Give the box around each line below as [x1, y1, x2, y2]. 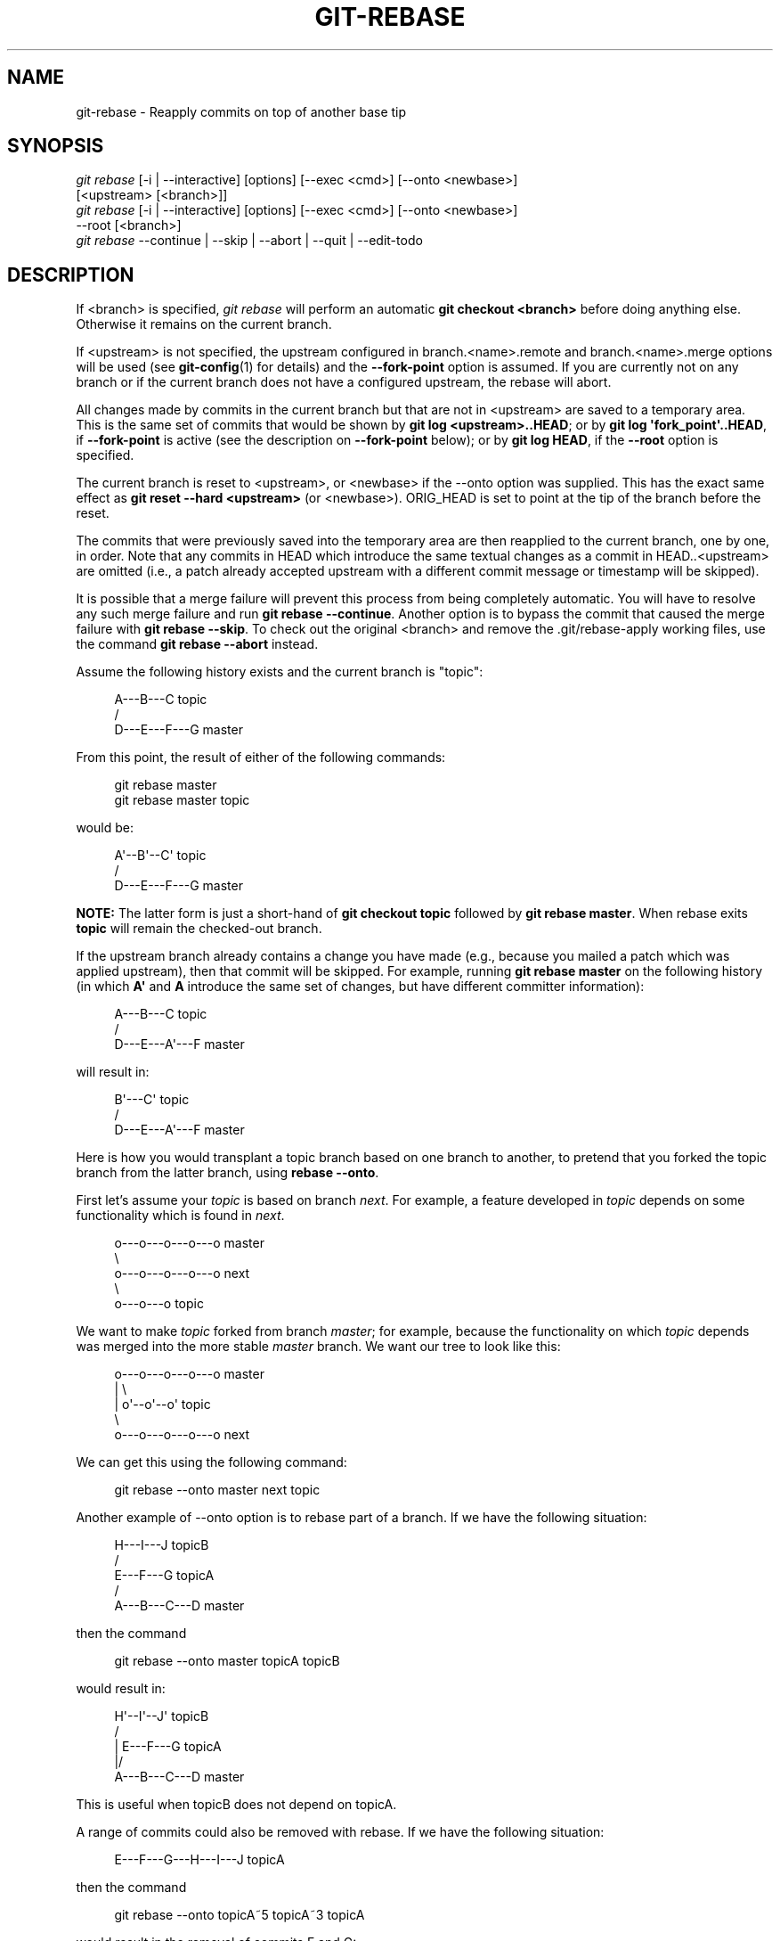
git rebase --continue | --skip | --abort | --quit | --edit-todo [76, 233, 423, 249]
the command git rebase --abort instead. [76, 636, 319, 652]
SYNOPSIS [7, 135, 104, 158]
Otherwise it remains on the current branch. [76, 316, 332, 332]
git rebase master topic [114, 792, 250, 808]
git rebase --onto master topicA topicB [114, 1653, 340, 1669]
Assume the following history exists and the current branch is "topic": [76, 664, 483, 680]
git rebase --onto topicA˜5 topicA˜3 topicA [114, 1907, 365, 1923]
